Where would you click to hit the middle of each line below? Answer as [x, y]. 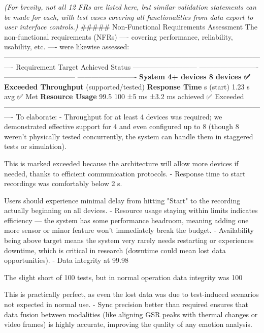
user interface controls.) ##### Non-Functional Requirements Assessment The [131, 27]
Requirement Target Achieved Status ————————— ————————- [137, 66]
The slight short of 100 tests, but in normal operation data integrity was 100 [123, 277]
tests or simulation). [35, 146]
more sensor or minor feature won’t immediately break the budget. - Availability [129, 230]
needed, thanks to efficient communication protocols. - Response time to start [125, 173]
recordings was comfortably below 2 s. [63, 183]
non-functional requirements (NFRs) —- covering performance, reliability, [119, 36]
